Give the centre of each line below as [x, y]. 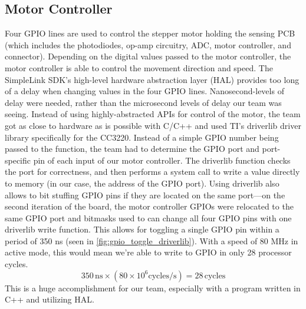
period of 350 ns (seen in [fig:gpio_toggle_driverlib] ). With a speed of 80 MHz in [152, 240]
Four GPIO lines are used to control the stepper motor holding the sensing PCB [150, 33]
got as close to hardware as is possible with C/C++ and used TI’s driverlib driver [153, 125]
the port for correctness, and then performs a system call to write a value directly [152, 172]
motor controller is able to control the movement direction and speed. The [139, 67]
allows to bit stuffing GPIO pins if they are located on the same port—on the [145, 195]
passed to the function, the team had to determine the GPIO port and [132, 149]
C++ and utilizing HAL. [50, 299]
